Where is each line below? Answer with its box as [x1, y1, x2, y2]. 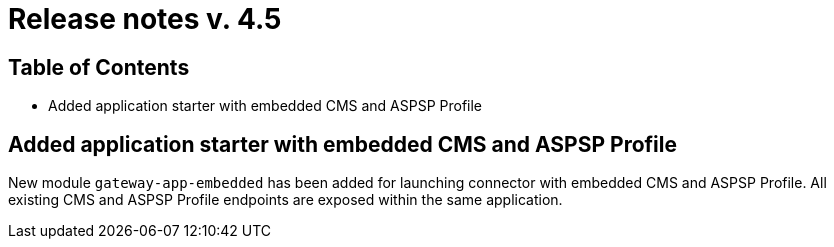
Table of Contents [8, 54, 190, 80]
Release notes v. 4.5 [8, 2, 282, 36]
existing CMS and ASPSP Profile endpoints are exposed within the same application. [8, 191, 563, 209]
